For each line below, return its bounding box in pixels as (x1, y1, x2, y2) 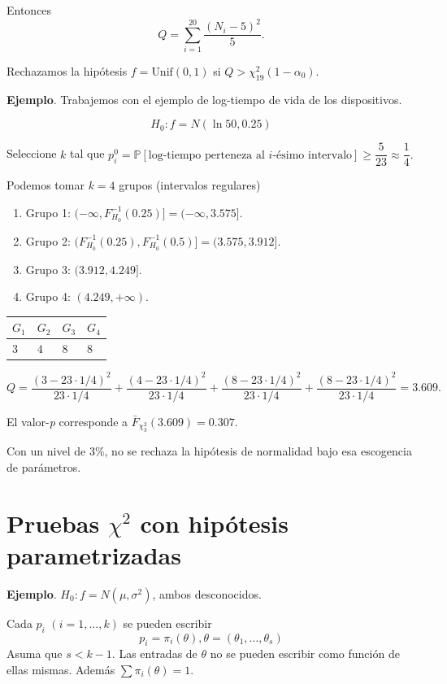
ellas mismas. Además (7, 660, 115, 677)
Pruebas (7, 506, 100, 539)
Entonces (7, 2, 52, 18)
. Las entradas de (111, 645, 197, 662)
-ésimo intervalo (272, 149, 353, 161)
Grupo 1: (25, 203, 71, 220)
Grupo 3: (25, 260, 71, 277)
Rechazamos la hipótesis (7, 62, 128, 79)
